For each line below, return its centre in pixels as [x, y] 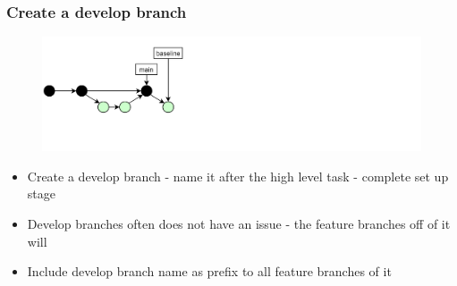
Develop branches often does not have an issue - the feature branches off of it [239, 224]
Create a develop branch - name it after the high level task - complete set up [238, 176]
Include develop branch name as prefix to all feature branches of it [209, 271]
